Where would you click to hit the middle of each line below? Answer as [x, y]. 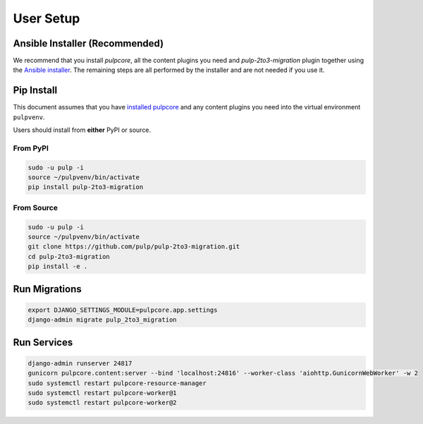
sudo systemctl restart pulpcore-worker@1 [102, 393]
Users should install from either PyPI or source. [82, 130]
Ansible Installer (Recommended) [88, 43]
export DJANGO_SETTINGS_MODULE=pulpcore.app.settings [123, 310]
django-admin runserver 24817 [80, 363]
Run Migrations [47, 289]
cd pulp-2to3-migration [69, 256]
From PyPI [31, 148]
